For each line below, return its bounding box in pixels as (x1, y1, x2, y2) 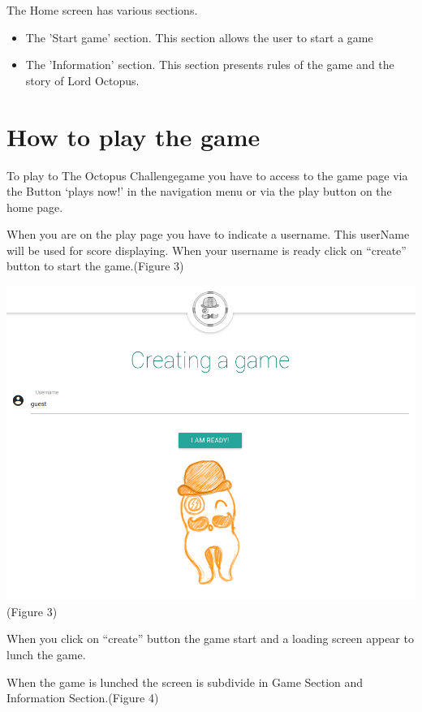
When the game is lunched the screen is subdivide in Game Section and (6, 673, 364, 690)
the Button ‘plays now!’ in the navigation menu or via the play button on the (6, 183, 392, 200)
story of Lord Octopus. (25, 71, 140, 88)
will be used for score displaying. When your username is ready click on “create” (6, 241, 407, 258)
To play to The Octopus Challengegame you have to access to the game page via (6, 166, 408, 183)
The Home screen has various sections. (6, 2, 198, 18)
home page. (6, 198, 63, 215)
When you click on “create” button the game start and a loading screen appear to (6, 630, 414, 647)
